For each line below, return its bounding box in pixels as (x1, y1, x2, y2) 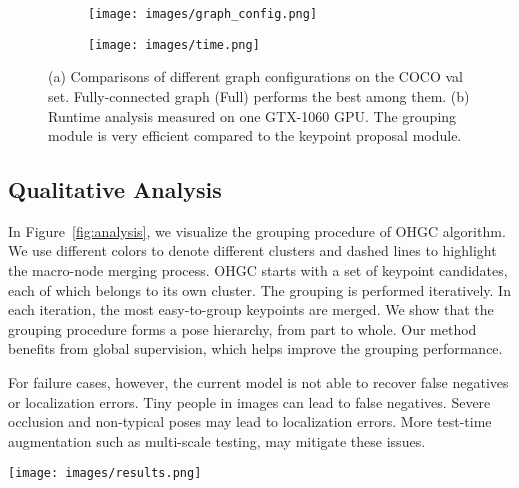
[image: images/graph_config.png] (88, 7, 318, 21)
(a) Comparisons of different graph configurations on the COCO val (48, 66, 463, 87)
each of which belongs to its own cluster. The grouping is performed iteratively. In (8, 279, 511, 300)
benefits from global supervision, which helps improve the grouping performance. (8, 338, 503, 359)
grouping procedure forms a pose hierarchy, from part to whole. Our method (8, 318, 477, 339)
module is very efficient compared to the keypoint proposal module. (48, 125, 462, 146)
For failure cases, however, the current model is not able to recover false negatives (8, 372, 509, 393)
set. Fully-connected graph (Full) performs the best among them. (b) (48, 85, 470, 106)
